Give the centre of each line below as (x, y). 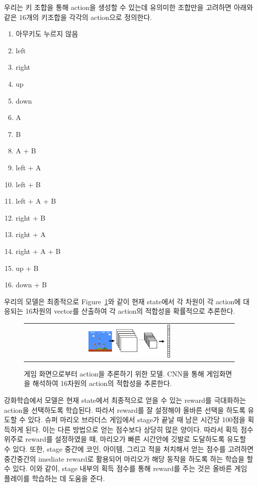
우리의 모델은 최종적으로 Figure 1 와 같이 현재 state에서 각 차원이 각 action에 (123, 301)
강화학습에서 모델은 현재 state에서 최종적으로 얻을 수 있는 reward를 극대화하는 (125, 400)
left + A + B (36, 201)
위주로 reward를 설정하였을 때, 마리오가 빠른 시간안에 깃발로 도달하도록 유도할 (125, 439)
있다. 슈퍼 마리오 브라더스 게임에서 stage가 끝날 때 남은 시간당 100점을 (136, 420)
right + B (31, 217)
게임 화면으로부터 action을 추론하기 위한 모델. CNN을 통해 (114, 373)
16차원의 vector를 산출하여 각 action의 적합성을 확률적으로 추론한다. (130, 311)
